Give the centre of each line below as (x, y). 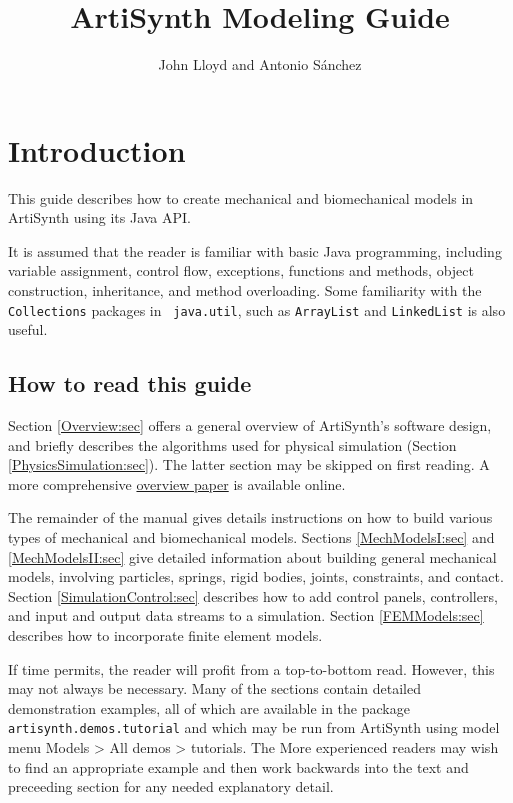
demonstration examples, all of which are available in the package (209, 707)
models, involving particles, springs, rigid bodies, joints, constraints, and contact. (256, 576)
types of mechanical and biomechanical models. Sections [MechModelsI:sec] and (251, 537)
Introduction (97, 149)
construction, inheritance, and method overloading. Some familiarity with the (245, 290)
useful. (28, 329)
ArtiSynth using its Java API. (99, 217)
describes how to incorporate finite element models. (165, 635)
